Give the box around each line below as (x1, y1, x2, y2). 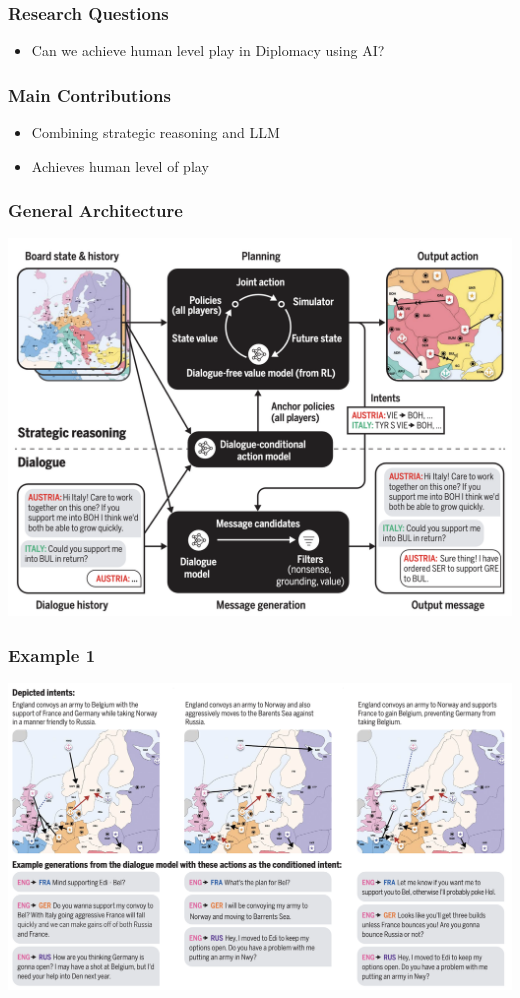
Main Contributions (8, 82, 171, 107)
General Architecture (8, 198, 183, 223)
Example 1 (8, 642, 96, 667)
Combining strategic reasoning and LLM (31, 122, 280, 143)
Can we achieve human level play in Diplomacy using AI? (31, 40, 385, 61)
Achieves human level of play (31, 155, 209, 176)
